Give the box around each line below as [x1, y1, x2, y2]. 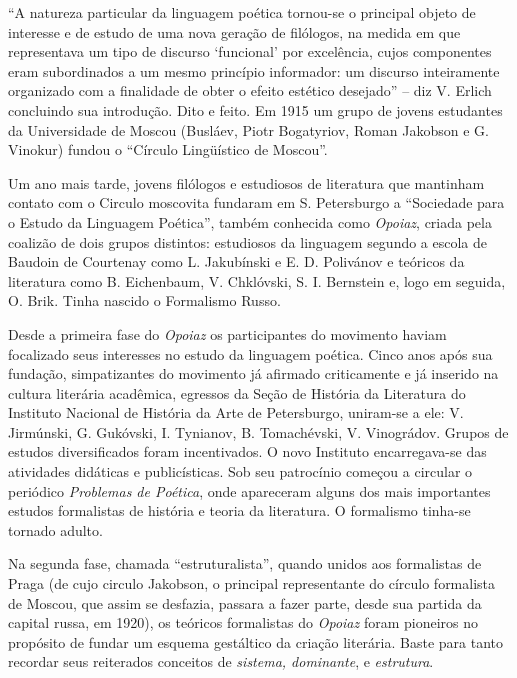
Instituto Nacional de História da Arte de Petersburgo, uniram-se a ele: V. [8, 402, 464, 423]
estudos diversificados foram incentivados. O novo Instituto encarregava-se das [8, 441, 487, 462]
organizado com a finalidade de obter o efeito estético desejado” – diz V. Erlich [8, 80, 492, 101]
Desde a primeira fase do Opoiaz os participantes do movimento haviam [8, 323, 447, 344]
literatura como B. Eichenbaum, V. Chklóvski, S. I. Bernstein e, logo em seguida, [8, 270, 506, 291]
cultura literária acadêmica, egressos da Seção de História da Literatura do [8, 382, 466, 403]
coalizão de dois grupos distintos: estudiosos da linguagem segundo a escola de [8, 231, 488, 252]
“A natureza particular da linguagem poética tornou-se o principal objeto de [8, 2, 476, 22]
